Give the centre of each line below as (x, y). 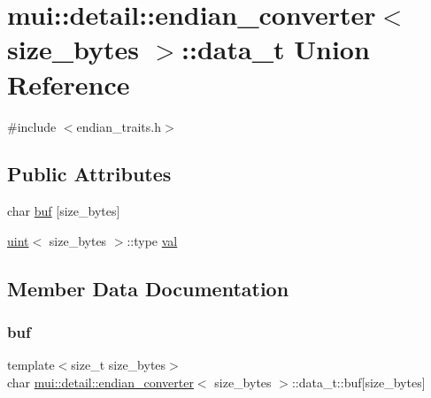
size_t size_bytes (119, 365)
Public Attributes (89, 174)
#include (32, 126)
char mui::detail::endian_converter (100, 383)
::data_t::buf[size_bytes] (358, 383)
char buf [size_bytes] (64, 211)
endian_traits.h (119, 126)
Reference (69, 84)
